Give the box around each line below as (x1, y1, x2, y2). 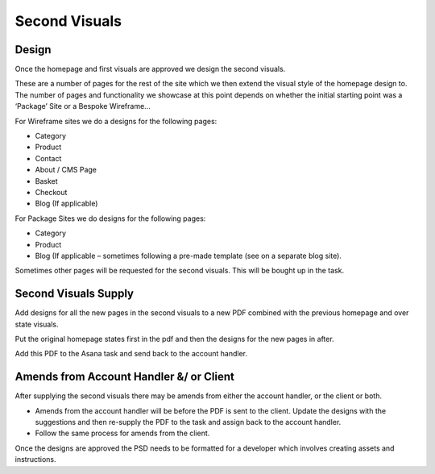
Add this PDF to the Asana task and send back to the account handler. (14, 349, 247, 359)
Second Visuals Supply (14, 287, 135, 301)
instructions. (14, 455, 56, 464)
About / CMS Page (35, 165, 97, 175)
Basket (35, 176, 58, 185)
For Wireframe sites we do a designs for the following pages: (14, 116, 217, 126)
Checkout (35, 187, 68, 197)
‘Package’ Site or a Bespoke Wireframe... (14, 102, 151, 111)
